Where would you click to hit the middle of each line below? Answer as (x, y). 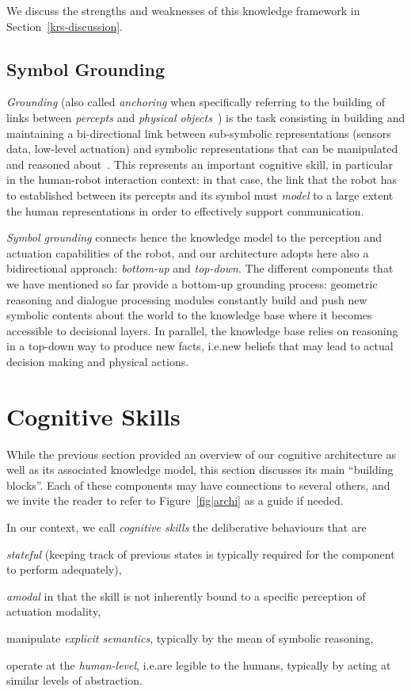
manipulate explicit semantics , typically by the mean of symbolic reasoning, (190, 638)
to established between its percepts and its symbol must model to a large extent (200, 195)
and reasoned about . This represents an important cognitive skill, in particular (200, 164)
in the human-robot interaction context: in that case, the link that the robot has (202, 179)
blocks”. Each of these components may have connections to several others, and (198, 485)
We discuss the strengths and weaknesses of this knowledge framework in (183, 10)
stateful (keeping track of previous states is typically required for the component (201, 554)
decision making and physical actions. (98, 361)
